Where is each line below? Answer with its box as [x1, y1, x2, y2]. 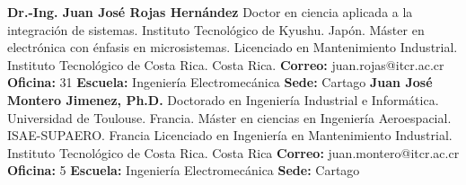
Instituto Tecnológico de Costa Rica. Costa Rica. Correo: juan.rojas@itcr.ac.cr [7, 55, 444, 74]
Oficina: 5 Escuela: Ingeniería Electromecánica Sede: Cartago [7, 161, 360, 180]
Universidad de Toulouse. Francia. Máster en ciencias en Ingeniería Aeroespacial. [7, 108, 452, 127]
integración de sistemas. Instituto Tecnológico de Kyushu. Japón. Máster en [7, 20, 425, 39]
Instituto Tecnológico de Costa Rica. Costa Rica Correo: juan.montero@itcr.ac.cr [7, 143, 460, 162]
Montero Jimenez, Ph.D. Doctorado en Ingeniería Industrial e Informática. [7, 90, 439, 109]
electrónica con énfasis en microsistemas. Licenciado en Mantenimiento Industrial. [7, 38, 458, 57]
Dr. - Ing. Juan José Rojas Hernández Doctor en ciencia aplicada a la [7, 3, 413, 21]
